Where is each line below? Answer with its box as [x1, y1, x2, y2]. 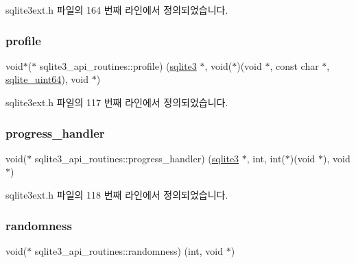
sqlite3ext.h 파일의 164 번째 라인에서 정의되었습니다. [5, 3, 228, 16]
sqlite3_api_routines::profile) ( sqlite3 [39, 58, 197, 73]
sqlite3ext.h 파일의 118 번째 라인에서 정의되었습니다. [5, 188, 228, 201]
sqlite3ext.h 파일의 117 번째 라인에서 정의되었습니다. [5, 95, 228, 109]
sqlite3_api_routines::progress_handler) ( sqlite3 [34, 151, 239, 165]
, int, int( [246, 151, 285, 165]
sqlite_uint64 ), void [5, 72, 89, 86]
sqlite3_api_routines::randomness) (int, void [34, 243, 223, 258]
